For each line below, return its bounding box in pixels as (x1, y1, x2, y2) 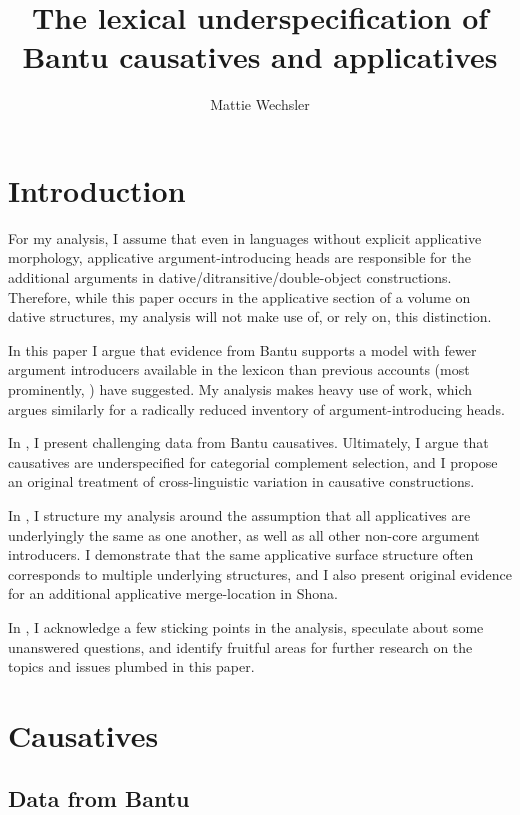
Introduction (8, 169, 186, 210)
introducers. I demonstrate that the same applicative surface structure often (8, 544, 474, 565)
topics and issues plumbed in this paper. (8, 656, 255, 677)
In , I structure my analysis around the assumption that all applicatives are (8, 504, 471, 525)
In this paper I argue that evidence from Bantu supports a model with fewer (8, 339, 477, 360)
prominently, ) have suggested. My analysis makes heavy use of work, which (8, 379, 473, 399)
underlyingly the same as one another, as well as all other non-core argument (8, 524, 480, 545)
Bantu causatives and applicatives (22, 36, 498, 77)
